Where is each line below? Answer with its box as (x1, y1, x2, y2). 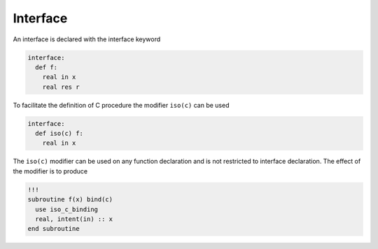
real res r (42, 83, 80, 91)
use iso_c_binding (35, 205, 98, 213)
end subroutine (27, 225, 80, 233)
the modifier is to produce (13, 166, 88, 175)
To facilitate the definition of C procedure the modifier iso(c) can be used (13, 101, 230, 109)
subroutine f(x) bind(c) (27, 196, 113, 204)
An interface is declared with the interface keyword (13, 35, 161, 43)
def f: (35, 63, 58, 71)
